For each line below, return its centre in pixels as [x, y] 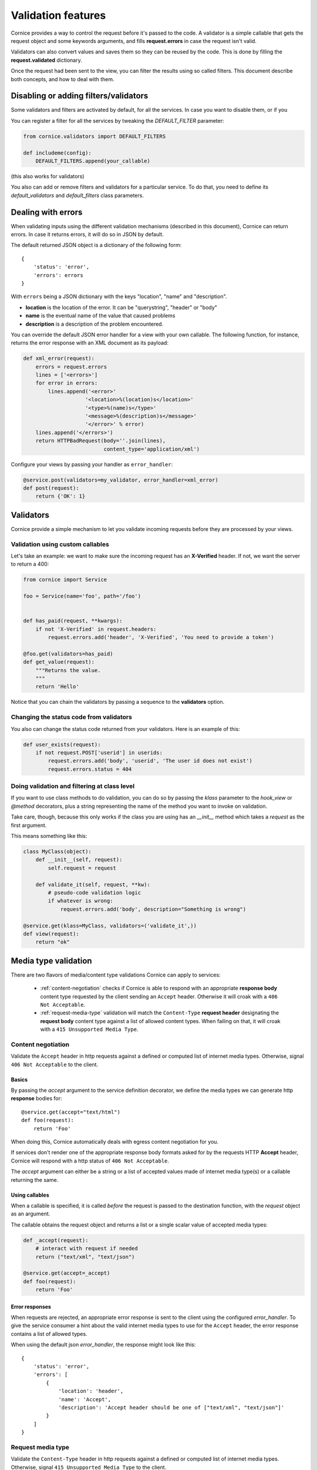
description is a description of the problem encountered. [95, 324]
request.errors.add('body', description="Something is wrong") [153, 909]
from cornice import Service [65, 580]
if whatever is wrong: [81, 901]
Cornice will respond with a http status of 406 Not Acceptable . [90, 1161]
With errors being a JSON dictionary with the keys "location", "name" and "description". [119, 296]
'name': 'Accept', [85, 1399]
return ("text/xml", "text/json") [85, 1257]
